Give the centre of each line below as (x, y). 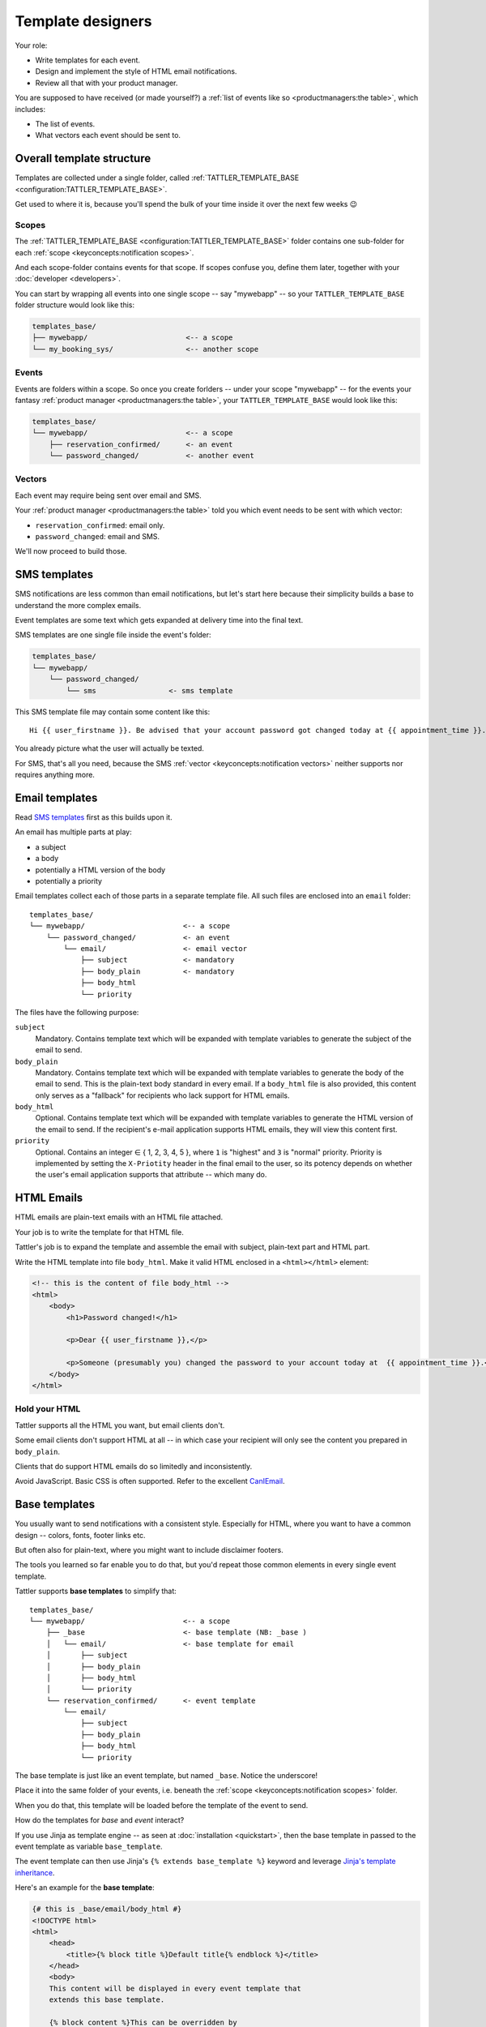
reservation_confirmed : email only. (100, 525)
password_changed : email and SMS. (98, 537)
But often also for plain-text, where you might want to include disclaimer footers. (149, 1549)
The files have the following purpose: (77, 1012)
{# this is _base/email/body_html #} (107, 1909)
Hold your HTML (48, 1409)
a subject (51, 846)
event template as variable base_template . (89, 1846)
